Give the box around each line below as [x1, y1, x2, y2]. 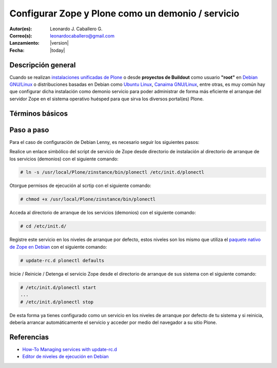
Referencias [9, 333, 49, 341]
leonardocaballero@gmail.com [50, 32, 115, 39]
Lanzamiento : [9, 40, 39, 46]
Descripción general [9, 61, 76, 69]
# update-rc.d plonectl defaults [20, 257, 105, 263]
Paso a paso [9, 125, 49, 134]
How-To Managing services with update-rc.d [22, 346, 117, 352]
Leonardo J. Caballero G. [50, 26, 103, 32]
